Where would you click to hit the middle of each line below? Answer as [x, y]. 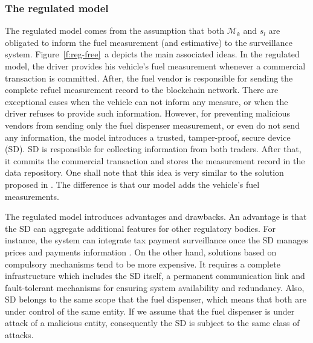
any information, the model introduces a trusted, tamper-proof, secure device [148, 137]
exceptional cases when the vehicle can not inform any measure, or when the [147, 101]
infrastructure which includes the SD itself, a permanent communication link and [155, 276]
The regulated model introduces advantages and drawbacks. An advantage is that [156, 216]
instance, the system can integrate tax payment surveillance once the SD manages [156, 240]
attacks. [19, 335]
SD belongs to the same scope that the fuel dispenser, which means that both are [156, 299]
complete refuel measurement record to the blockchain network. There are [142, 90]
